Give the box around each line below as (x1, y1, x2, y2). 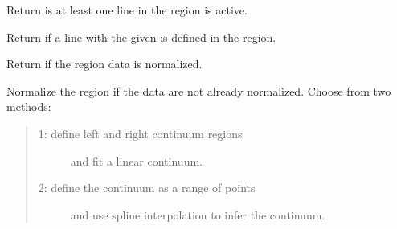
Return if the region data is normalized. (6, 55, 203, 72)
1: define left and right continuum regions (38, 125, 243, 141)
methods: (6, 98, 51, 115)
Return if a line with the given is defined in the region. (6, 28, 276, 45)
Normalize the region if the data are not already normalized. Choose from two (6, 82, 391, 99)
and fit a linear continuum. (70, 152, 203, 169)
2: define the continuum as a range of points (38, 179, 256, 196)
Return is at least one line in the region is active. (6, 2, 248, 18)
